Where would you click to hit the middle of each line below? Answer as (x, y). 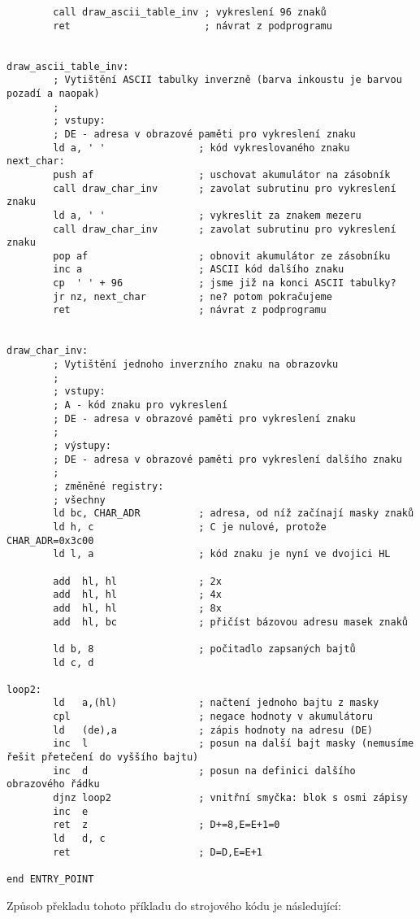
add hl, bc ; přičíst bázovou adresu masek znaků (230, 622)
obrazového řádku (53, 784)
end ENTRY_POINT (50, 879)
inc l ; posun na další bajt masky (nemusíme (234, 744)
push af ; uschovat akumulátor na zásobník (222, 174)
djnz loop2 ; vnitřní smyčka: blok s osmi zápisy (230, 798)
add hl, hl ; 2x (137, 581)
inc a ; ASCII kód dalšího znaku (199, 270)
